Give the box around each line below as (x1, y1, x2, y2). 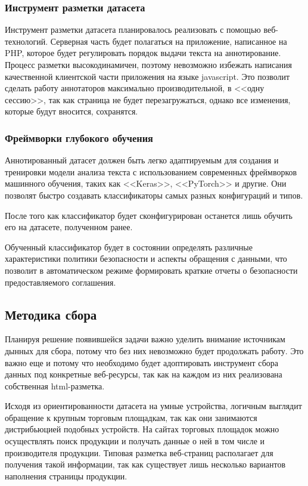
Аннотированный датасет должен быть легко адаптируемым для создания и (5, 154, 279, 166)
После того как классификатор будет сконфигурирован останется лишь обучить (5, 209, 293, 221)
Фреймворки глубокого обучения (5, 130, 153, 145)
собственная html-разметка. (5, 379, 105, 392)
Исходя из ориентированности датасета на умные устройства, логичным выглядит (5, 400, 302, 412)
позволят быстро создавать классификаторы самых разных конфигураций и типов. (5, 188, 303, 201)
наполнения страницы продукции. (5, 469, 127, 482)
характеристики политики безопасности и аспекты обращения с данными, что (5, 252, 287, 265)
